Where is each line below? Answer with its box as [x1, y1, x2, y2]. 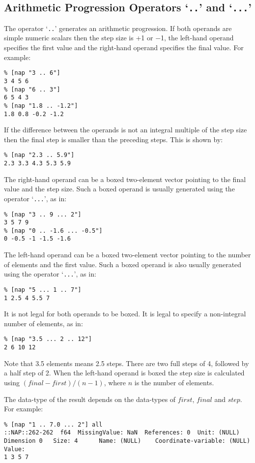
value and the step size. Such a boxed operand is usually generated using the [4, 184, 235, 194]
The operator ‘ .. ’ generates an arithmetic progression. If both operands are [4, 23, 232, 33]
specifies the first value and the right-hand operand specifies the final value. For [4, 42, 244, 53]
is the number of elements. [134, 377, 214, 387]
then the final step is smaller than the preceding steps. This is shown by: [4, 134, 223, 144]
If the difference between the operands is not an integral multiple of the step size [4, 124, 247, 135]
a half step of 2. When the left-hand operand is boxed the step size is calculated [4, 368, 245, 378]
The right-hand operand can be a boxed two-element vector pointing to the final [4, 174, 246, 184]
